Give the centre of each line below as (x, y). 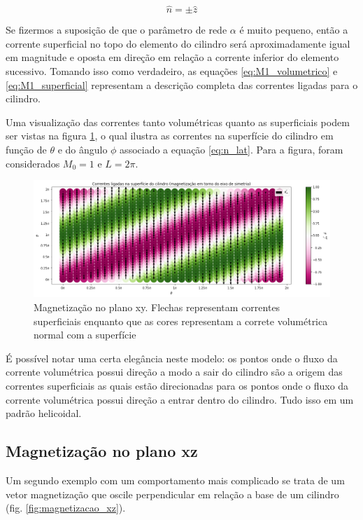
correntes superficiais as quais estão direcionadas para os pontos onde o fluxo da (177, 386)
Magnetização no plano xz (102, 451)
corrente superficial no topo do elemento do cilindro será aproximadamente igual (178, 43)
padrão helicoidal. (44, 413)
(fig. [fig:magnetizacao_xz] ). (66, 508)
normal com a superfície (85, 335)
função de (26, 149)
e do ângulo (83, 149)
